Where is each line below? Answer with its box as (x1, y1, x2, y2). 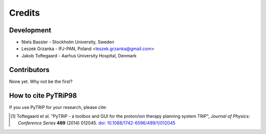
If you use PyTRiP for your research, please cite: (9, 104, 107, 110)
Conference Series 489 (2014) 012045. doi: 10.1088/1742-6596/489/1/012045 (18, 120, 176, 126)
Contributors (9, 65, 50, 74)
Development (9, 26, 52, 34)
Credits (9, 7, 40, 18)
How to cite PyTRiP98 (9, 91, 77, 100)
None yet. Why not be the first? (9, 79, 73, 84)
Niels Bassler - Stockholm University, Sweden (21, 39, 114, 45)
